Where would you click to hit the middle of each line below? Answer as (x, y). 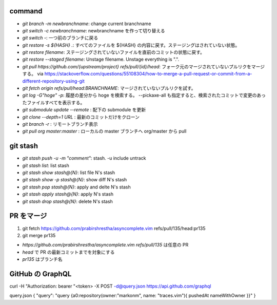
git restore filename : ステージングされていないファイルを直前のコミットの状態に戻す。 (114, 52)
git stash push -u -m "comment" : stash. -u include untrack (84, 158)
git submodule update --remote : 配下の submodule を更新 (84, 110)
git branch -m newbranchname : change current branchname (87, 24)
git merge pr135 (39, 235)
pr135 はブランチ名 (42, 259)
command (26, 11)
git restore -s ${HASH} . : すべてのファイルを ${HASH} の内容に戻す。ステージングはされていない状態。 (131, 45)
